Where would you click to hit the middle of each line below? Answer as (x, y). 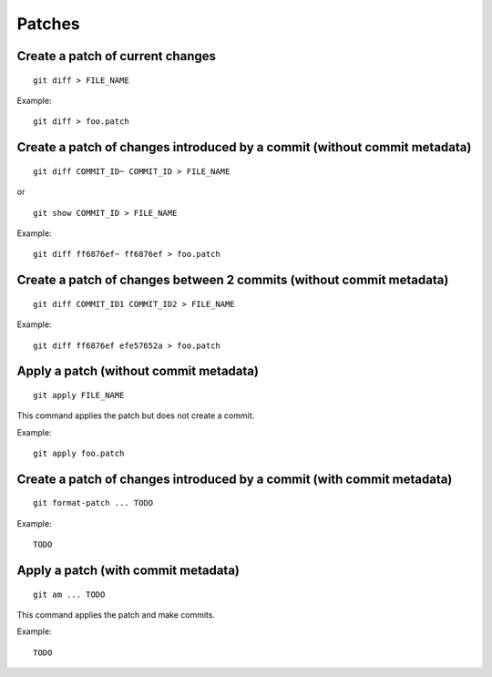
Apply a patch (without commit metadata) (138, 371)
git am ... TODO (69, 594)
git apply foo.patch (79, 454)
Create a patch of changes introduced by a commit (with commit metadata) (235, 479)
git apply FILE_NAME (79, 395)
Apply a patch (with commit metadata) (128, 571)
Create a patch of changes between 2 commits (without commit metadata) (233, 280)
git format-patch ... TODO (93, 503)
